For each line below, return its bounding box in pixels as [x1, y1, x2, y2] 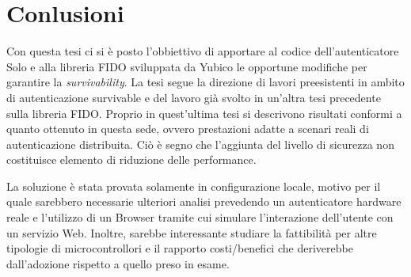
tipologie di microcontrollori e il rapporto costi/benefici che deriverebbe [6, 240, 353, 256]
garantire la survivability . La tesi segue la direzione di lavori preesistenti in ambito [6, 74, 405, 90]
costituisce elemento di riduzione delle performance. [6, 151, 257, 168]
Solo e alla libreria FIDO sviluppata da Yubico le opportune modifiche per [6, 58, 367, 74]
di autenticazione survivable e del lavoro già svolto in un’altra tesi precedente [6, 89, 381, 105]
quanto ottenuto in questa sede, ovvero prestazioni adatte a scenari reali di [6, 120, 369, 137]
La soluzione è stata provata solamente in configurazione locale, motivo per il [6, 177, 381, 194]
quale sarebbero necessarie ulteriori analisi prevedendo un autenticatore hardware [6, 193, 401, 210]
